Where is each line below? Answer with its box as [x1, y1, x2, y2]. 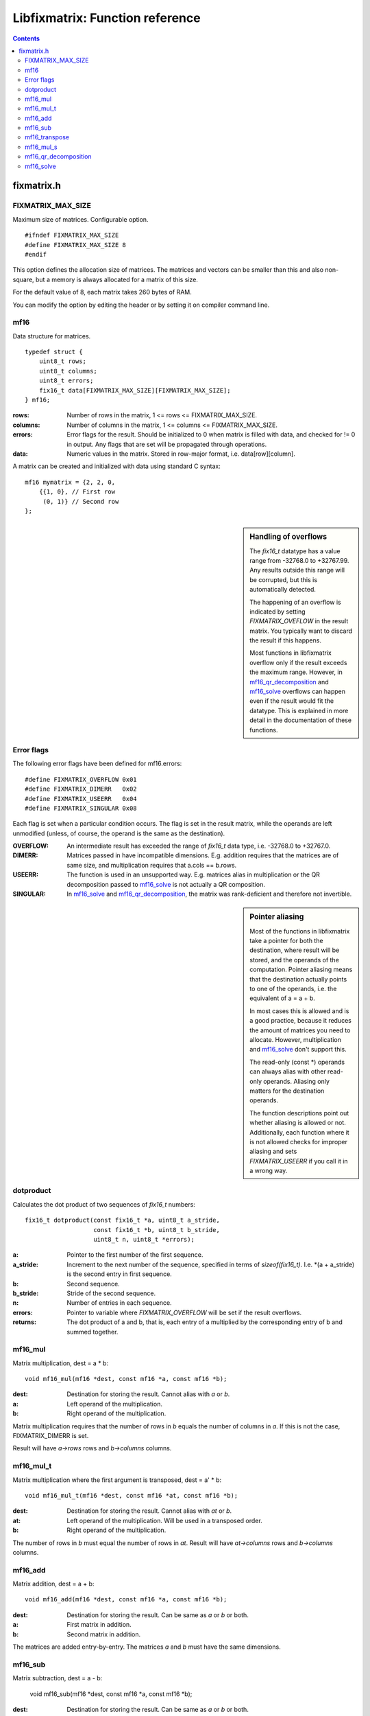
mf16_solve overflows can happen [249, 687, 346, 696]
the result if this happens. [249, 636, 322, 645]
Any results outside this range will [249, 566, 345, 575]
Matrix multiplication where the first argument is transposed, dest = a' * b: [12, 1476, 222, 1484]
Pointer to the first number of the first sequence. [66, 1251, 203, 1259]
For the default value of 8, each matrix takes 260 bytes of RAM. [12, 288, 192, 297]
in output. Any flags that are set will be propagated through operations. [66, 440, 267, 448]
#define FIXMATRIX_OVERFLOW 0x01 [25, 776, 137, 783]
